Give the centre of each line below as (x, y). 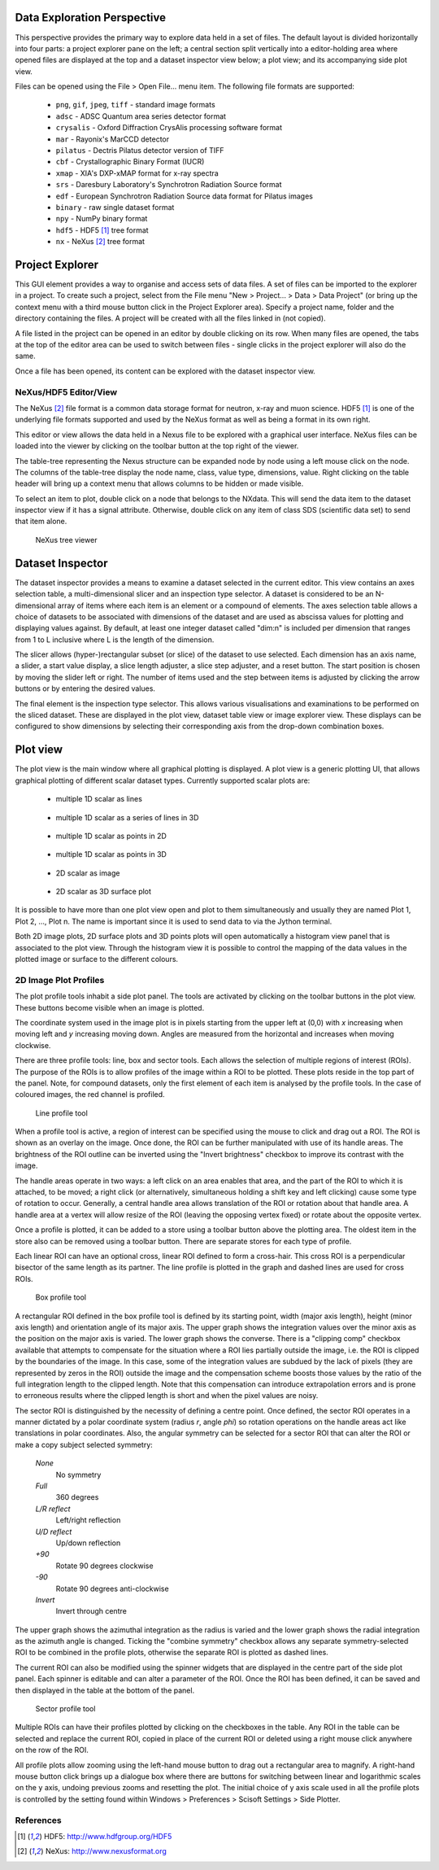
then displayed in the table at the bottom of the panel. (105, 1690)
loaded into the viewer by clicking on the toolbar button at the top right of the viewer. (157, 446)
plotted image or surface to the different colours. (97, 959)
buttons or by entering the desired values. (85, 688)
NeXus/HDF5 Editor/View (66, 392)
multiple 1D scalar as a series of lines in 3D (127, 817)
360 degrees (77, 1497)
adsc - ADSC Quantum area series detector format (141, 116)
